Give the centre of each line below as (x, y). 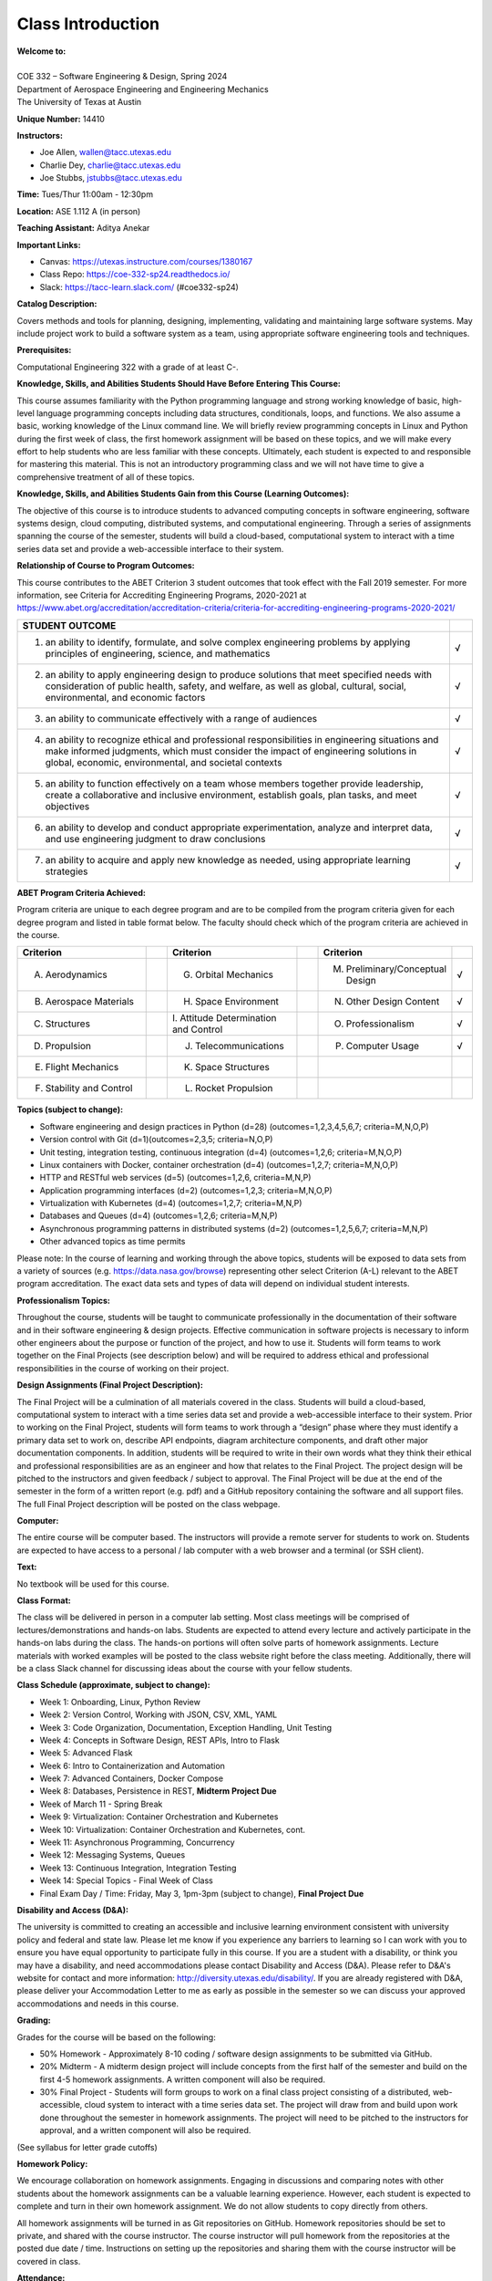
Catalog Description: (57, 304)
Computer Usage (382, 1047)
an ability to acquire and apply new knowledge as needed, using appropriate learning (228, 859)
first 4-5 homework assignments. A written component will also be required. (182, 2079)
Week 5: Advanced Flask (86, 1753)
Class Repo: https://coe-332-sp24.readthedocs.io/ (135, 275)
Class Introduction (88, 24)
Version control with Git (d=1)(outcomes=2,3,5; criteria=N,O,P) (156, 1140)
